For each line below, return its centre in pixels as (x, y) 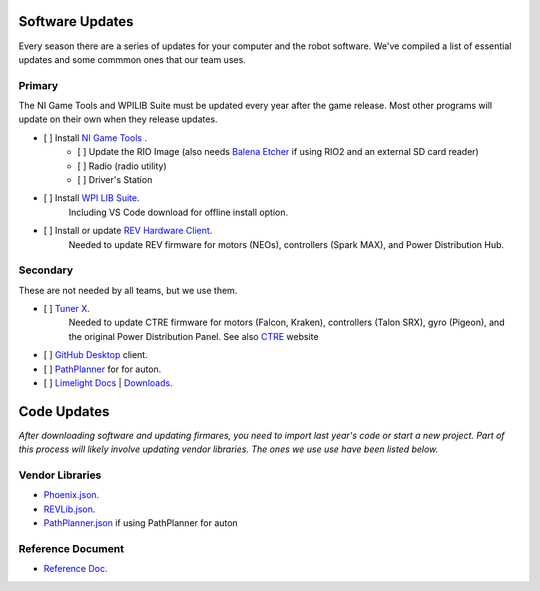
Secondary (46, 270)
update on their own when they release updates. (118, 119)
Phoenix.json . (71, 495)
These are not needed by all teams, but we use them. (128, 290)
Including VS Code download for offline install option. (178, 212)
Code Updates (64, 411)
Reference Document (71, 549)
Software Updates (76, 21)
